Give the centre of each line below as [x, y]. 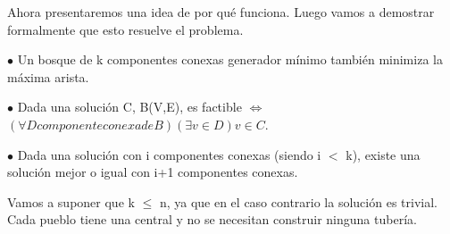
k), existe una [383, 154]
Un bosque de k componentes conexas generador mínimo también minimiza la [230, 59]
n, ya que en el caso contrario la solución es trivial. [298, 201]
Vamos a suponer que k [71, 201]
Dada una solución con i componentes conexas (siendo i [169, 154]
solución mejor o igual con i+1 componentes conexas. [153, 172]
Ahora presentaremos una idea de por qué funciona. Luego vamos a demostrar [221, 12]
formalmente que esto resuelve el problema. [125, 29]
